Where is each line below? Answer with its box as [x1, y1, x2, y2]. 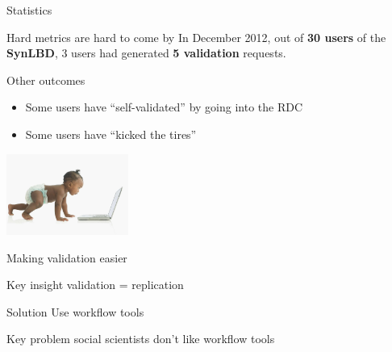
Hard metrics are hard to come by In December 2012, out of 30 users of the [6, 28, 386, 45]
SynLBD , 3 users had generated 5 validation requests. [6, 44, 286, 61]
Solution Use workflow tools [6, 303, 144, 320]
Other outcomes [6, 71, 85, 88]
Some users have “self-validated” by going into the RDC [25, 98, 303, 115]
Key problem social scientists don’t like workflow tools [6, 330, 275, 347]
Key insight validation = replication [6, 276, 184, 293]
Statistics [6, 2, 52, 18]
